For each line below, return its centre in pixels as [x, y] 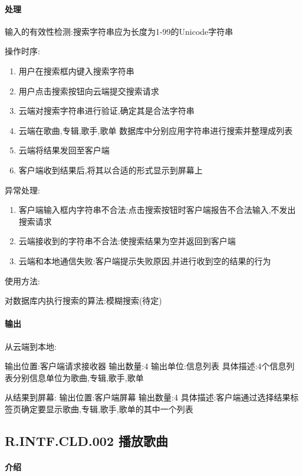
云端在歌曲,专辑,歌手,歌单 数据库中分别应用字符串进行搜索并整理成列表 [156, 130]
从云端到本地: [31, 346]
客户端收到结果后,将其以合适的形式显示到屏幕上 [111, 170]
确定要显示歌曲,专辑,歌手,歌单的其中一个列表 [107, 408]
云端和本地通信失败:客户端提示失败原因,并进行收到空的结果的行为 [145, 260]
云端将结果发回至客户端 [64, 150]
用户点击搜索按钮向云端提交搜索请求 [89, 91]
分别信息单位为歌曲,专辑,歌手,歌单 [78, 377]
